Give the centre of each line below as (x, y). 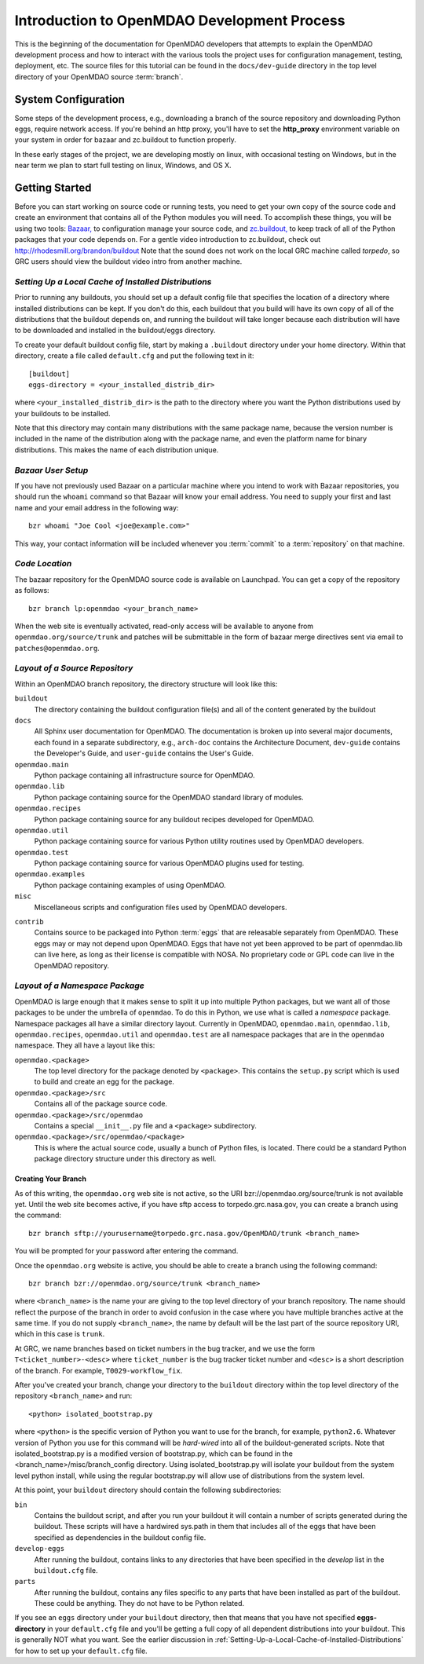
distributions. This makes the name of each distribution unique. (117, 450)
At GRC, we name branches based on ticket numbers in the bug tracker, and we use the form (165, 1348)
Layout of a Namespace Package (79, 986)
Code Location (43, 564)
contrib (29, 922)
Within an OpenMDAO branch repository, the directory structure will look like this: (146, 684)
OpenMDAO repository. (72, 965)
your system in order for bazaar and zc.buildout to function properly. (126, 140)
